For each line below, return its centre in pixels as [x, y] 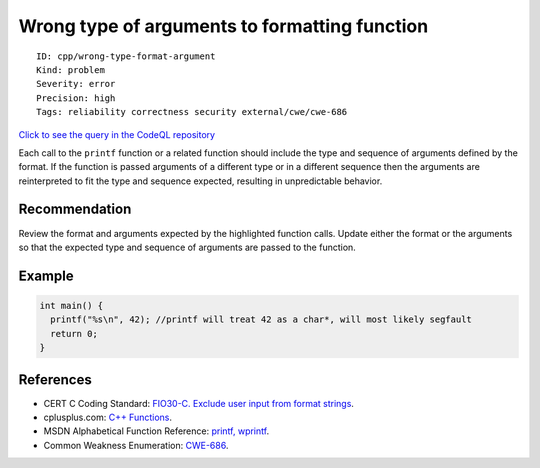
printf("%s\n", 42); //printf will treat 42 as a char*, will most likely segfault [261, 319]
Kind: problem [70, 69]
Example [46, 275]
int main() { [71, 305]
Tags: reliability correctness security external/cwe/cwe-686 [192, 112]
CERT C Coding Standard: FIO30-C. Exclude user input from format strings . [199, 403]
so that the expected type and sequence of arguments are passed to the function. [187, 247]
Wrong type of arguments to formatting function [223, 26]
